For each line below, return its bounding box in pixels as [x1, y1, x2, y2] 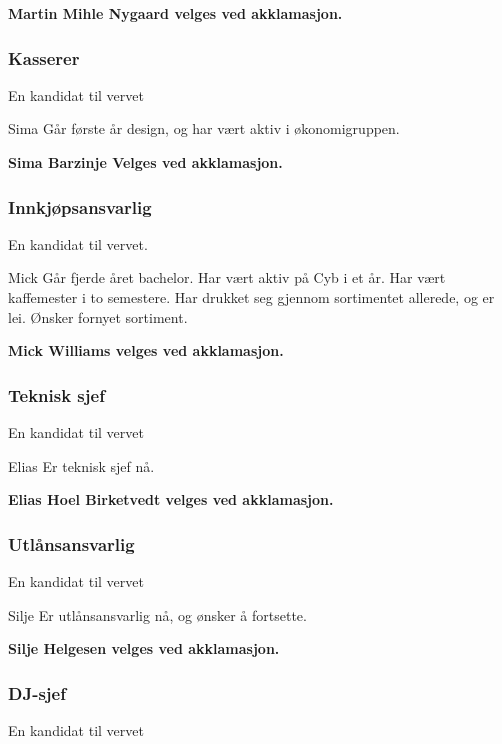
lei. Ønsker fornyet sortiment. [8, 306, 188, 327]
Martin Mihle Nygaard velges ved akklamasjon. [8, 3, 343, 23]
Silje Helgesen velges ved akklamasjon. [8, 638, 280, 659]
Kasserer [8, 45, 80, 70]
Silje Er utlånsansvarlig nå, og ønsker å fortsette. [8, 604, 307, 625]
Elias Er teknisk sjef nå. [8, 455, 155, 476]
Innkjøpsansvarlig [8, 194, 152, 219]
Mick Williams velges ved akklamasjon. [8, 340, 284, 361]
